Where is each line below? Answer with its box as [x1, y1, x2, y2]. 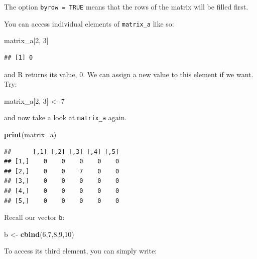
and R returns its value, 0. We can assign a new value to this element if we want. [4, 69, 253, 79]
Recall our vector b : [4, 212, 65, 222]
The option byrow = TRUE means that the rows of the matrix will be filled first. [4, 2, 248, 12]
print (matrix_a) [4, 129, 57, 139]
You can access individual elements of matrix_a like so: [4, 18, 174, 29]
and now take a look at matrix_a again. [4, 112, 127, 123]
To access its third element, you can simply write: [4, 245, 157, 256]
